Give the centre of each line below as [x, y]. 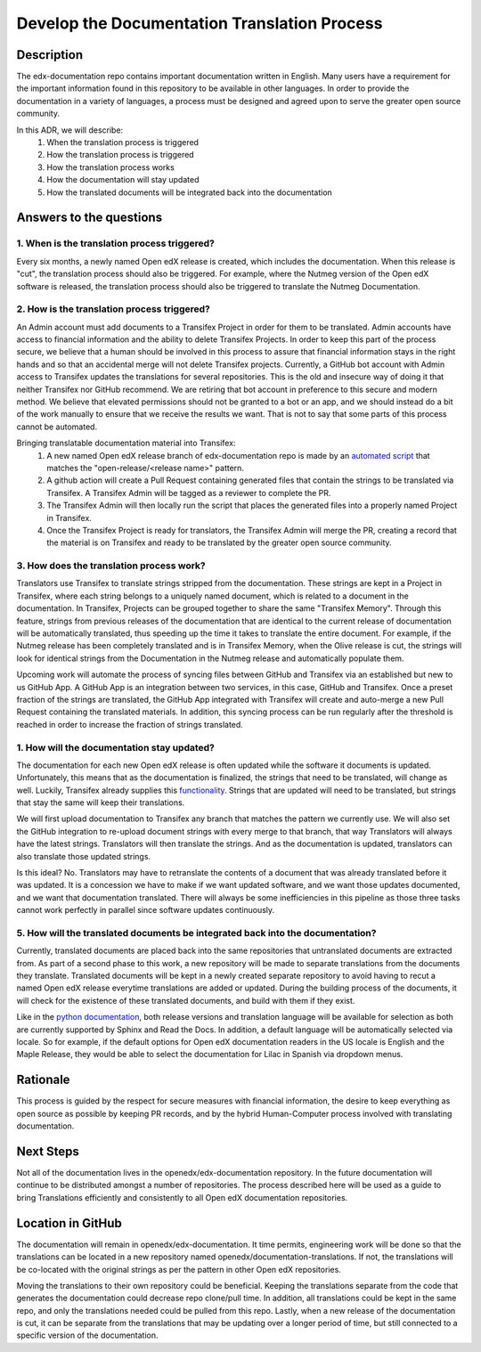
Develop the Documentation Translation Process [200, 23]
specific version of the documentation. [88, 1335]
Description [50, 55]
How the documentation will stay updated [123, 180]
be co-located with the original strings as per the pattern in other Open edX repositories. [179, 1269]
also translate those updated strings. [84, 856]
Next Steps [48, 1151]
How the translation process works [111, 167]
